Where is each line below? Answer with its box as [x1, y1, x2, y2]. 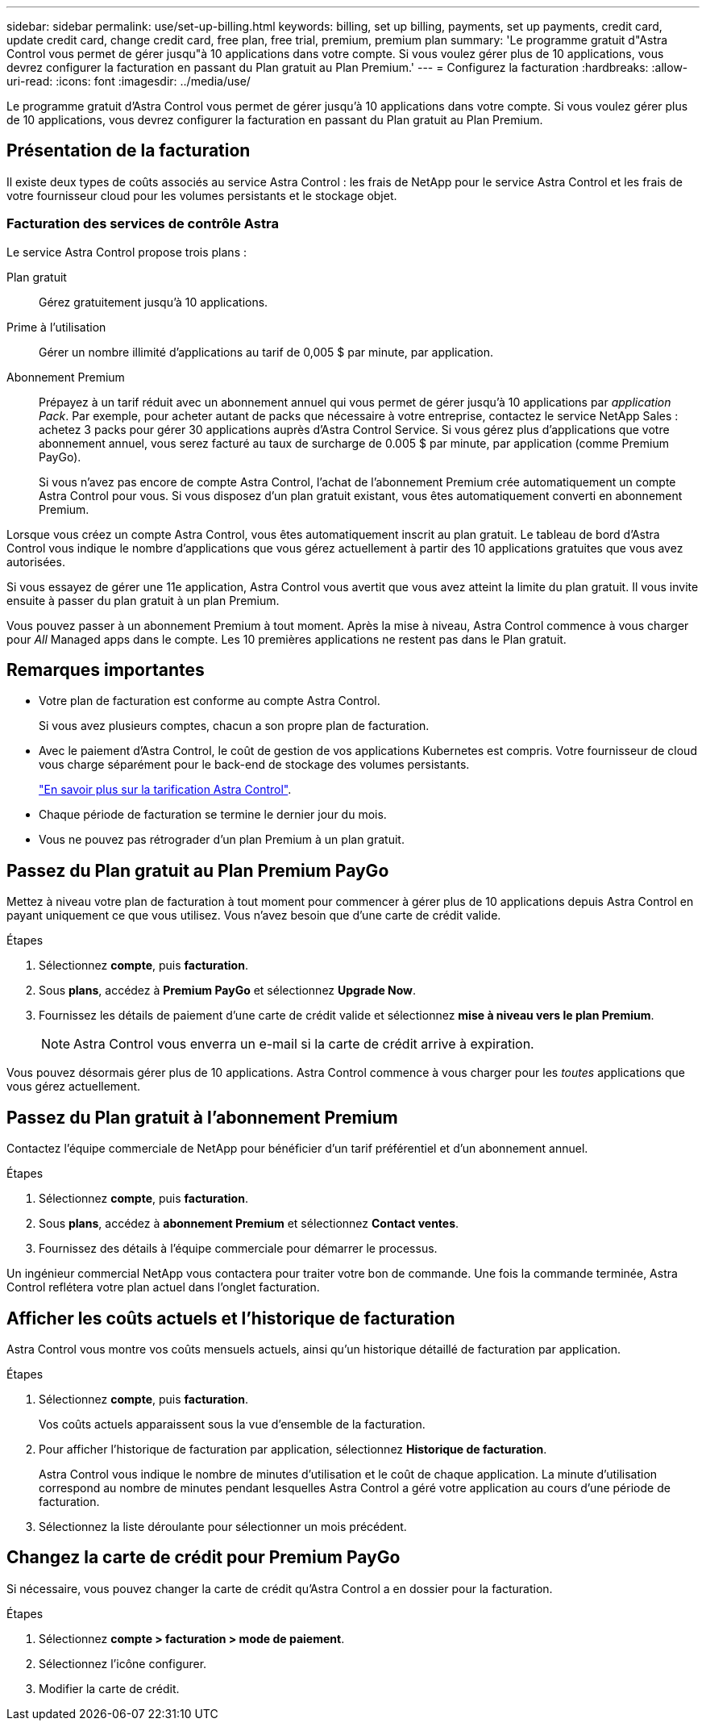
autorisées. [6, 554, 65, 569]
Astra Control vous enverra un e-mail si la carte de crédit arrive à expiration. [73, 1036, 534, 1053]
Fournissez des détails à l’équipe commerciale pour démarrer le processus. [39, 1241, 438, 1256]
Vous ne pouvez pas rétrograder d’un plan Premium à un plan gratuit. [39, 832, 405, 847]
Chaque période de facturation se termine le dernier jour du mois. [39, 807, 387, 822]
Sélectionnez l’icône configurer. [39, 1656, 207, 1671]
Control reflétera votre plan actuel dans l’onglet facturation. [6, 1280, 320, 1295]
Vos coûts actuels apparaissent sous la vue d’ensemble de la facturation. [39, 1416, 426, 1431]
